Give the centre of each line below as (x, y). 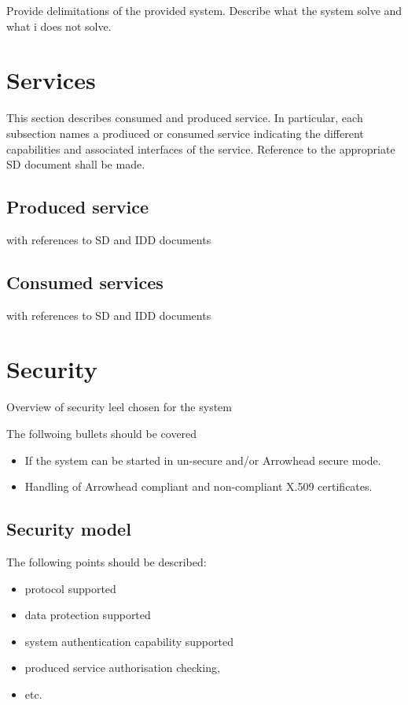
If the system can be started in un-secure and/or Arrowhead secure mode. (203, 460)
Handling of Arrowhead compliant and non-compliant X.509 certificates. (198, 486)
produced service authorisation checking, (122, 668)
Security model (69, 529)
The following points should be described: (107, 561)
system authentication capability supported (129, 641)
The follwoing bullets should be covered (102, 433)
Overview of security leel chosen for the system (119, 407)
